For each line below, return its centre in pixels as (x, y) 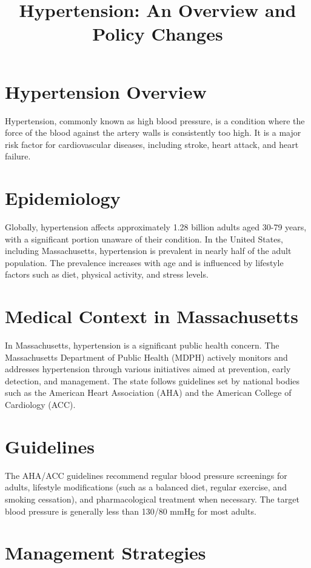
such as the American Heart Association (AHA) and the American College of (148, 393)
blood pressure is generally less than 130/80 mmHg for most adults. (131, 511)
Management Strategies (105, 553)
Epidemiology (63, 198)
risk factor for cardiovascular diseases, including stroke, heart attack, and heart (152, 144)
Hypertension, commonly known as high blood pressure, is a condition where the (155, 120)
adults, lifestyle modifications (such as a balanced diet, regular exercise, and (146, 487)
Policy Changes (158, 34)
